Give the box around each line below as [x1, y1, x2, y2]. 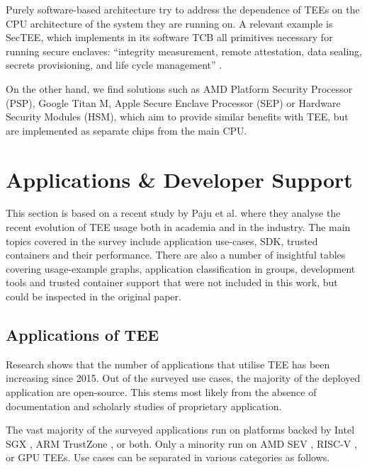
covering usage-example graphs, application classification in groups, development [6, 261, 356, 276]
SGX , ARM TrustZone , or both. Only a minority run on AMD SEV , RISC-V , [6, 436, 357, 451]
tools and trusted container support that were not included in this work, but [6, 275, 338, 290]
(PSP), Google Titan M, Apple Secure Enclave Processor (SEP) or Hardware [6, 95, 341, 110]
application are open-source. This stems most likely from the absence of [6, 385, 317, 400]
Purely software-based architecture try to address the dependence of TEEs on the [6, 2, 360, 16]
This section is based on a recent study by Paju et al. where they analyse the [6, 205, 341, 220]
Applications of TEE [6, 324, 159, 346]
